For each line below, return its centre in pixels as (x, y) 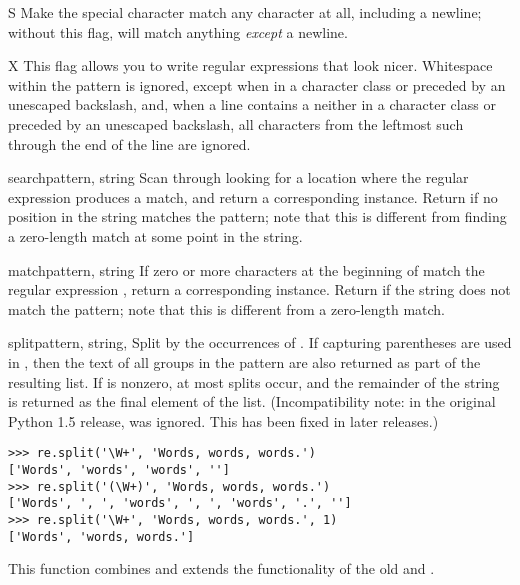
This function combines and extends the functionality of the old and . (221, 568)
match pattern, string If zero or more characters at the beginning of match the (246, 269)
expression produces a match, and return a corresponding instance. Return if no (253, 196)
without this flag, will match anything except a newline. (178, 31)
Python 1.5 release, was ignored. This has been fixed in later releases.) (223, 420)
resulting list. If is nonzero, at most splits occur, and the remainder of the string (254, 381)
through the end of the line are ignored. (129, 143)
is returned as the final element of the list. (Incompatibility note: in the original (252, 401)
